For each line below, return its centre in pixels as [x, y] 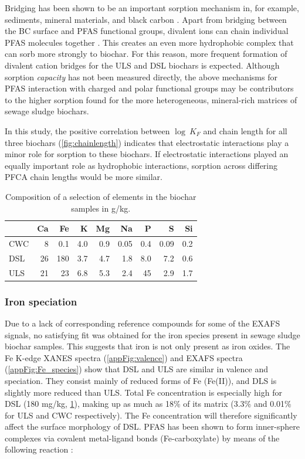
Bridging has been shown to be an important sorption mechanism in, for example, [152, 8]
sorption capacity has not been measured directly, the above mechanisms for [141, 76]
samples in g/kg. [101, 208]
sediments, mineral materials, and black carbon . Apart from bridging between [146, 19]
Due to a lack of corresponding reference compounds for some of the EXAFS [143, 323]
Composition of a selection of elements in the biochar [101, 196]
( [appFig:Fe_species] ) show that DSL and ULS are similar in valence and [136, 369]
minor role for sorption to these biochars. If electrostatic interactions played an [147, 154]
